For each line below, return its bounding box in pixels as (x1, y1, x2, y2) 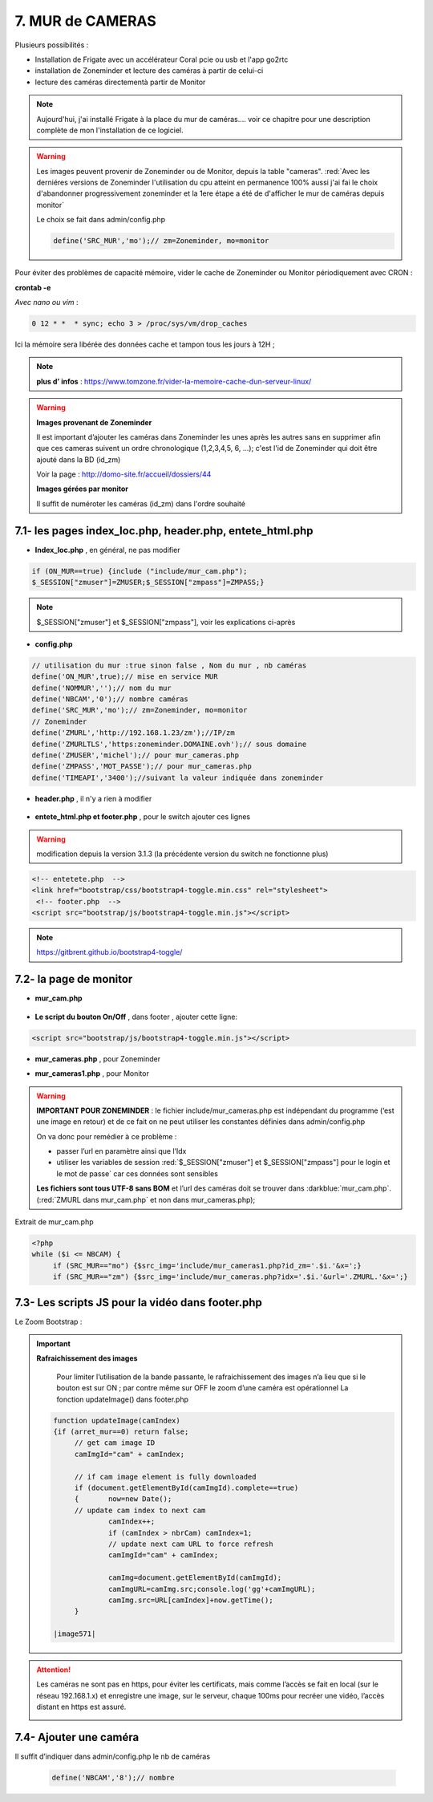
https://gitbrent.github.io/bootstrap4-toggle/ (36, 948, 183, 957)
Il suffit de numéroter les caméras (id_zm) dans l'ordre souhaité (36, 498, 246, 509)
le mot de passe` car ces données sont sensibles (56, 1168, 218, 1179)
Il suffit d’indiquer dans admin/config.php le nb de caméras (14, 1751, 211, 1761)
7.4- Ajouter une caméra (14, 1731, 140, 1744)
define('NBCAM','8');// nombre (51, 1773, 176, 1783)
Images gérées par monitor (36, 484, 128, 493)
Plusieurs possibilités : (14, 40, 89, 50)
